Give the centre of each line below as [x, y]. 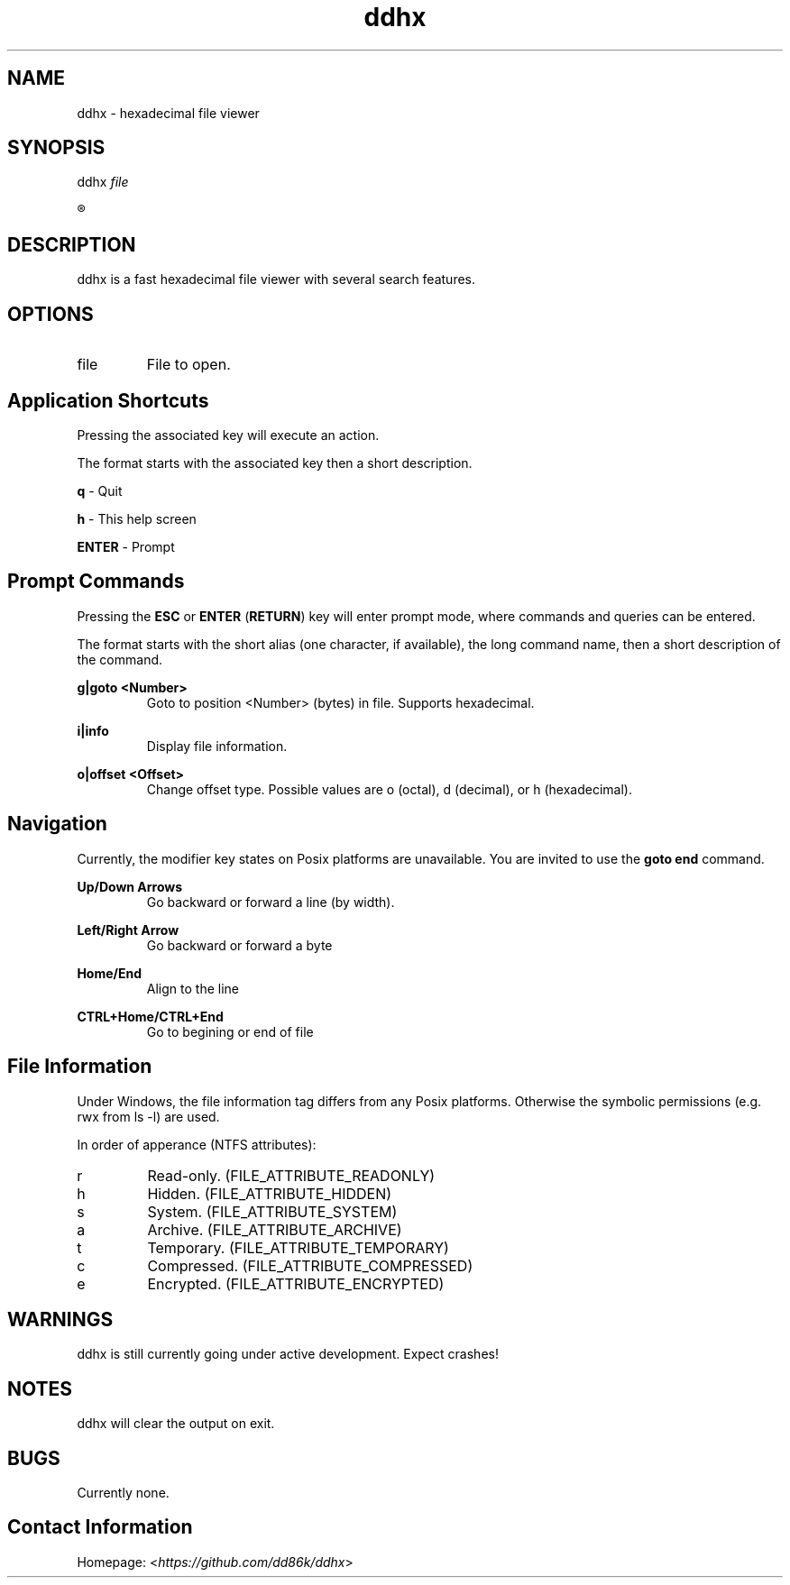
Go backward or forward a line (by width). [271, 902]
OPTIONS [51, 314]
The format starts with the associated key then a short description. [275, 463]
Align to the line [193, 988]
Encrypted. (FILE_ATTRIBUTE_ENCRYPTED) [296, 1283]
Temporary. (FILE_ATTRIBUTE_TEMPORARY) [298, 1247]
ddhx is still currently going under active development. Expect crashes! [288, 1354]
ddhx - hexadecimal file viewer [168, 113]
